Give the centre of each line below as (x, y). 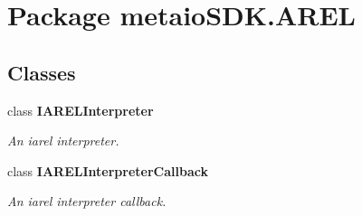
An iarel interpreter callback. (87, 201)
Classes (42, 72)
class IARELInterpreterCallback (108, 170)
